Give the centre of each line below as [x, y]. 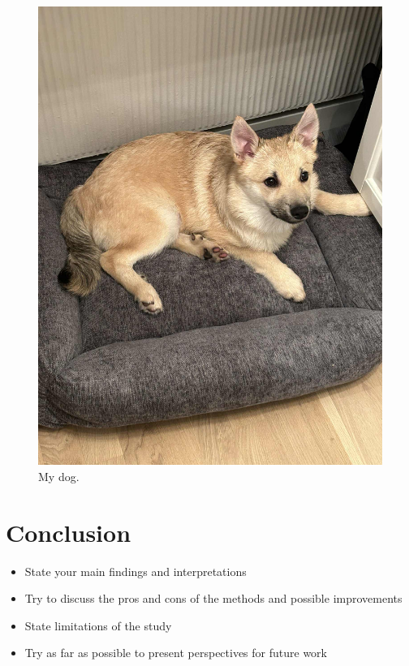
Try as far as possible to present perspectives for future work [176, 653]
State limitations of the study [98, 625]
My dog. [59, 476]
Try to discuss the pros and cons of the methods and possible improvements [213, 598]
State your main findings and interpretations [136, 571]
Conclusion [69, 532]
